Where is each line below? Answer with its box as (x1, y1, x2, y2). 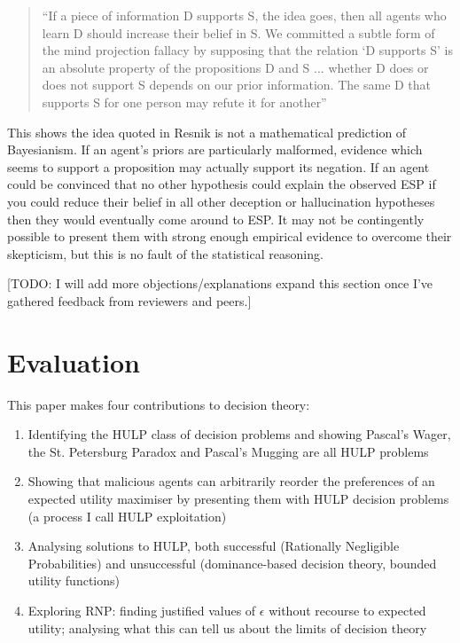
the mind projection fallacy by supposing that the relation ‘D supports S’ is (42, 41, 453, 59)
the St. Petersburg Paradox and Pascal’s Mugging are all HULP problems (27, 442, 429, 460)
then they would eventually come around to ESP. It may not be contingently (7, 209, 425, 228)
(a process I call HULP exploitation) (27, 506, 227, 525)
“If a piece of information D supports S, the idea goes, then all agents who (42, 6, 447, 24)
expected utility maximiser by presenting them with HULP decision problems (27, 490, 449, 507)
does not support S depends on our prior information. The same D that (42, 75, 432, 94)
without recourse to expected (269, 600, 426, 619)
